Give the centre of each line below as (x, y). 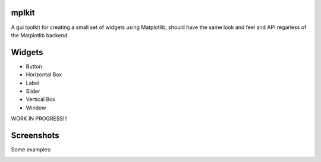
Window (36, 108)
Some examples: (31, 150)
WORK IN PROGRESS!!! (39, 119)
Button (34, 66)
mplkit (23, 13)
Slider (33, 91)
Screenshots (35, 135)
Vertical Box (41, 99)
